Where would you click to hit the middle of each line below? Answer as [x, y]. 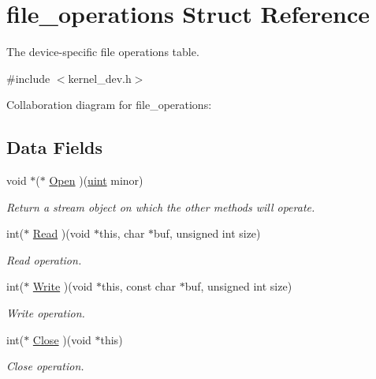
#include [28, 78]
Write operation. [46, 313]
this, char [122, 233]
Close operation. [45, 366]
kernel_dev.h [100, 78]
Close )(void [62, 339]
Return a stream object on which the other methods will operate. [161, 206]
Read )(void [61, 233]
